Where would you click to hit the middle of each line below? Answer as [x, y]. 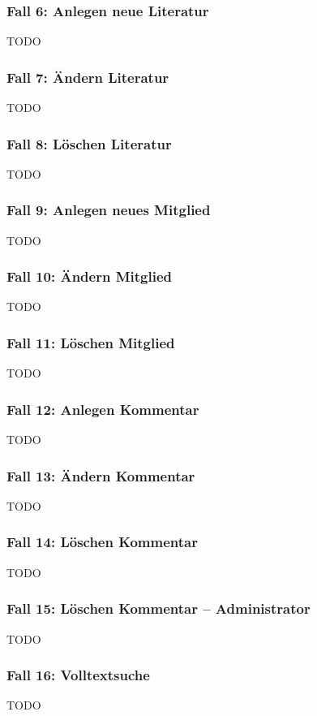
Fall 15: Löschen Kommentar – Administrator [158, 608]
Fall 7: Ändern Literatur [88, 77]
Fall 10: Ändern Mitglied [89, 276]
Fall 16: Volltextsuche [78, 675]
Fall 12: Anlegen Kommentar [103, 409]
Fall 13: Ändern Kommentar [101, 475]
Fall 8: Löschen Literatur [89, 143]
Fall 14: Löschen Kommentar [102, 542]
